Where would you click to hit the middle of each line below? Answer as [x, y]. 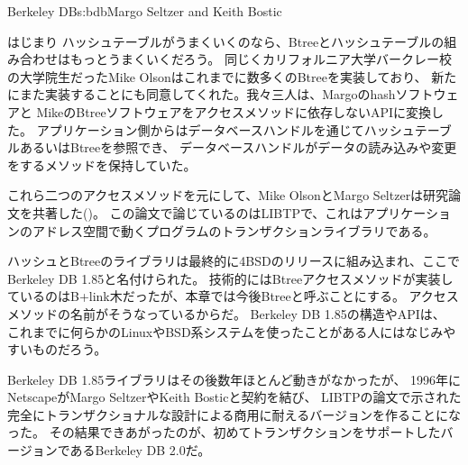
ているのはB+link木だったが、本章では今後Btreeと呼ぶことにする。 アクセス [233, 296]
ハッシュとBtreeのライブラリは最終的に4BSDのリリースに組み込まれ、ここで [234, 261]
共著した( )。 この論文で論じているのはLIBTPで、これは [197, 212]
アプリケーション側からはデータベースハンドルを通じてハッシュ [225, 129]
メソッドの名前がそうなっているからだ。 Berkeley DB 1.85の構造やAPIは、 [226, 313]
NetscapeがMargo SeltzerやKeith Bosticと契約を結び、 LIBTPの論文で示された [234, 397]
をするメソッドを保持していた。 [102, 164]
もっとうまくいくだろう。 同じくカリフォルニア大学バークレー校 [261, 59]
